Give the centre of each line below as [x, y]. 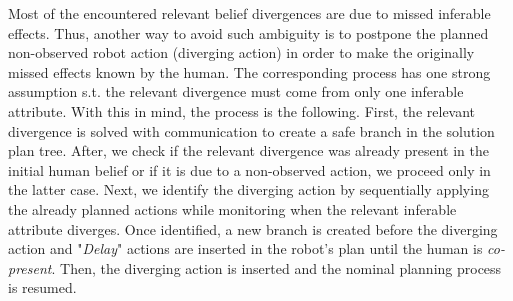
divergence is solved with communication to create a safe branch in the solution [251, 130]
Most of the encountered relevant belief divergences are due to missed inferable [249, 13]
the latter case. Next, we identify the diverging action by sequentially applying [248, 189]
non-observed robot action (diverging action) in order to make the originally [241, 52]
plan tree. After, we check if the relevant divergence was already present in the [248, 150]
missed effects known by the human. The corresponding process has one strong [249, 71]
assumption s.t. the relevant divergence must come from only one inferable [236, 91]
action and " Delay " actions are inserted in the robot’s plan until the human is [245, 248]
